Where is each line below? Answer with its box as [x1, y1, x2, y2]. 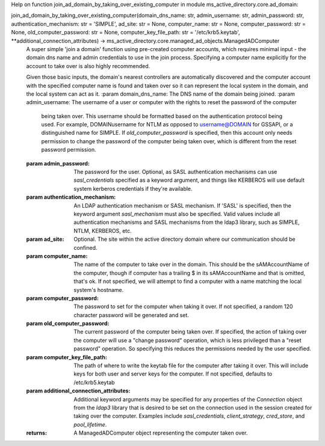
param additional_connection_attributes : [26, 387, 131, 394]
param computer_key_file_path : [26, 353, 108, 361]
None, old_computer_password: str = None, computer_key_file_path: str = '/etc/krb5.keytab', [11, 29, 240, 36]
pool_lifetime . [73, 421, 107, 428]
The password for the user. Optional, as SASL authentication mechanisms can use [73, 169, 277, 176]
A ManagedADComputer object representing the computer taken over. [73, 429, 248, 436]
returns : [26, 429, 48, 436]
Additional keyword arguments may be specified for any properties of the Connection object [73, 395, 302, 403]
